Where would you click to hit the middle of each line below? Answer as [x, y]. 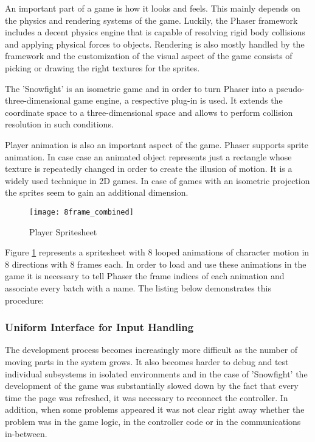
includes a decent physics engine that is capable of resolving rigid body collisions [155, 32]
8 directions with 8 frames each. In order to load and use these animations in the [156, 264]
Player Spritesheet [63, 231]
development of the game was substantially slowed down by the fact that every [152, 386]
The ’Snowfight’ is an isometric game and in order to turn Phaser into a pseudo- [155, 88]
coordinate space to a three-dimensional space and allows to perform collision [149, 112]
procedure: [25, 300]
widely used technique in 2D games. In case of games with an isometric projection [157, 180]
